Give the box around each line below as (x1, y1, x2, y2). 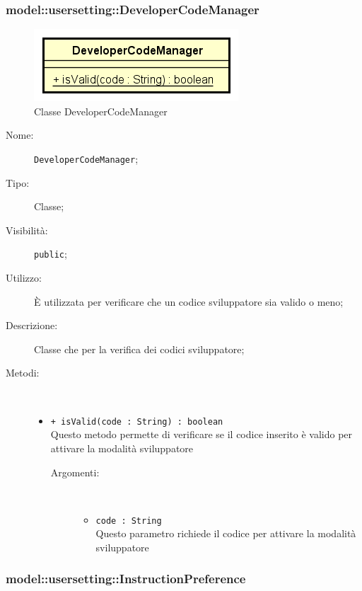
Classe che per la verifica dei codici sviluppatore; (34, 341, 245, 356)
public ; (34, 246, 67, 261)
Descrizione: (6, 318, 58, 333)
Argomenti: (50, 464, 100, 479)
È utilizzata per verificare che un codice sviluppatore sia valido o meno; (34, 294, 344, 309)
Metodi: (6, 365, 40, 380)
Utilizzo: (6, 270, 42, 285)
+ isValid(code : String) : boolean (50, 416, 223, 427)
